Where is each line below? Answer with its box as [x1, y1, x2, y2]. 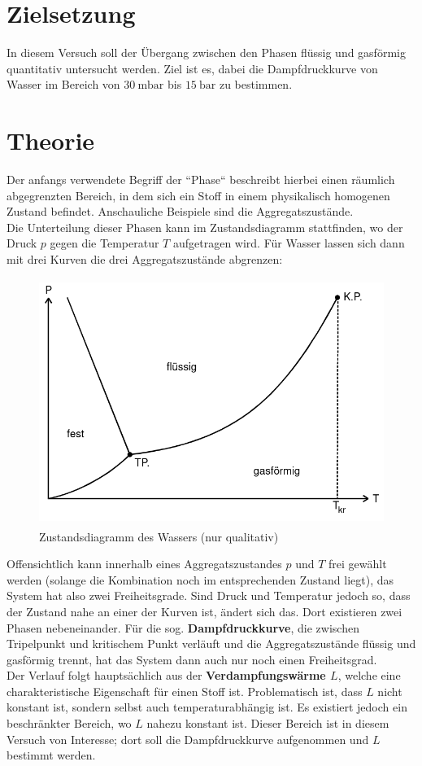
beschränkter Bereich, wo [7, 715, 132, 732]
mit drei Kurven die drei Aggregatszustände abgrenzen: [7, 251, 283, 267]
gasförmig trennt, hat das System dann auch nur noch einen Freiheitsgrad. [7, 650, 377, 668]
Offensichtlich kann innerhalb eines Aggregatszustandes [7, 555, 282, 572]
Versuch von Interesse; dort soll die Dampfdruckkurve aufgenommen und [7, 730, 369, 747]
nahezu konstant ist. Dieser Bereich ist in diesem [146, 715, 389, 732]
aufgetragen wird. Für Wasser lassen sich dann [172, 234, 405, 252]
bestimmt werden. [7, 746, 96, 764]
